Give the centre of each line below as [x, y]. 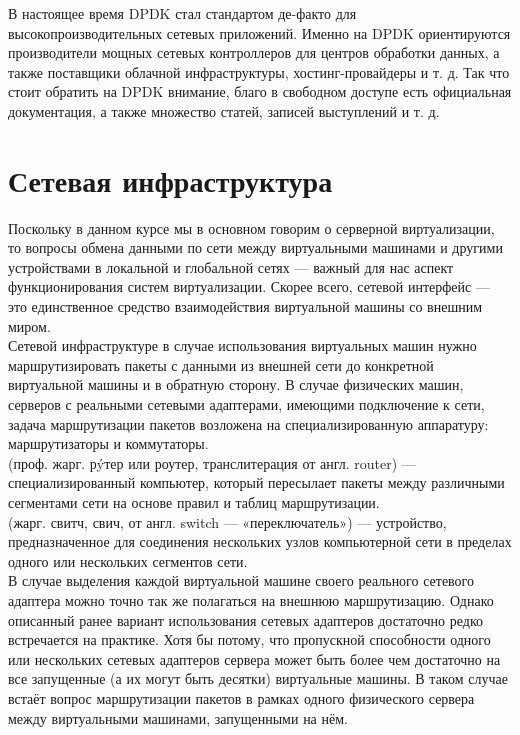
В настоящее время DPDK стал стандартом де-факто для [182, 13]
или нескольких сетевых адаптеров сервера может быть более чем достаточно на [254, 658]
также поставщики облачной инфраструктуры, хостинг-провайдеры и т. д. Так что [259, 71]
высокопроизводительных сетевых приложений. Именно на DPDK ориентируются [259, 32]
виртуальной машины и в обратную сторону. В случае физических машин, [236, 384]
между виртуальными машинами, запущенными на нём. [178, 717]
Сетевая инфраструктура [170, 179]
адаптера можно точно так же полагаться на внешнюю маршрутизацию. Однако [251, 599]
